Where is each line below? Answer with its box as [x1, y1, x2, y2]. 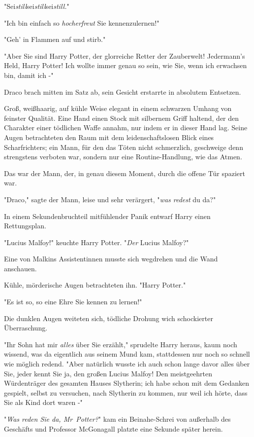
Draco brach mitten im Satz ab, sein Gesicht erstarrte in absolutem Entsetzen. [4, 86, 241, 97]
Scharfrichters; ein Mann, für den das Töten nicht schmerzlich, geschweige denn [4, 142, 243, 152]
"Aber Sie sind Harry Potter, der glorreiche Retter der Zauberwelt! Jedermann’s [4, 50, 245, 61]
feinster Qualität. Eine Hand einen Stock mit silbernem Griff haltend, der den [4, 112, 239, 123]
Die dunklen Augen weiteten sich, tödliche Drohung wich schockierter [4, 313, 213, 323]
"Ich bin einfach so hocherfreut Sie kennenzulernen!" [4, 17, 159, 28]
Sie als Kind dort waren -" [4, 397, 83, 407]
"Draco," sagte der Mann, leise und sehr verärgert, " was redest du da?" [4, 194, 216, 204]
